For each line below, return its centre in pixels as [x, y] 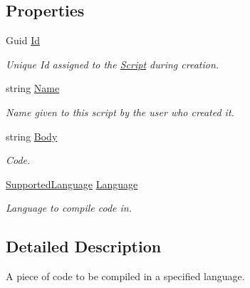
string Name [33, 88]
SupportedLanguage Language [72, 184]
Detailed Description [84, 246]
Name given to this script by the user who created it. [120, 112]
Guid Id [23, 40]
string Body [32, 136]
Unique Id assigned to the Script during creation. [113, 64]
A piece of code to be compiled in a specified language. [125, 276]
